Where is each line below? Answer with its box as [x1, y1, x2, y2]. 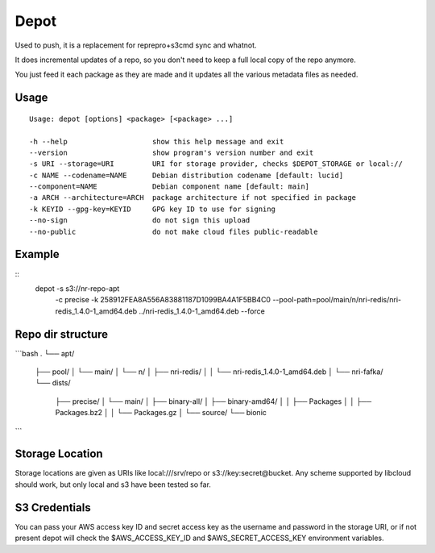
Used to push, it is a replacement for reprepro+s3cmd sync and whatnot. [14, 40, 257, 50]
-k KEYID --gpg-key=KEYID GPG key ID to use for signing [29, 204, 275, 214]
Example [14, 247, 60, 261]
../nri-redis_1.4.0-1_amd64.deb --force [138, 306, 265, 316]
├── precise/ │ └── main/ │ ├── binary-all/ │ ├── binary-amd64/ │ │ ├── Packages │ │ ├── [55, 396, 372, 406]
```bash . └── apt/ [14, 348, 75, 358]
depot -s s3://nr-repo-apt [35, 283, 120, 293]
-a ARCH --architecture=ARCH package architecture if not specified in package [29, 193, 357, 202]
